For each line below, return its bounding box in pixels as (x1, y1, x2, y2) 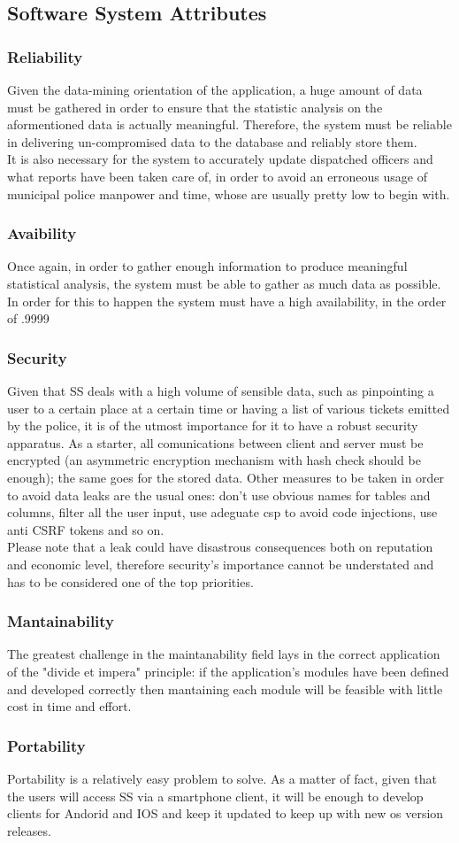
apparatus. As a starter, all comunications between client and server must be (7, 433, 424, 452)
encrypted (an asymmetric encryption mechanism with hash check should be (7, 451, 421, 469)
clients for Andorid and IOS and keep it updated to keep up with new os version (7, 804, 444, 823)
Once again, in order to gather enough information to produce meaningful (7, 257, 408, 275)
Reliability (7, 45, 83, 67)
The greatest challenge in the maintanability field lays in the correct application (7, 645, 440, 663)
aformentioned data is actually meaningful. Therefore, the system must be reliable (7, 115, 452, 134)
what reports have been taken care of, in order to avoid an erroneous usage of (7, 166, 427, 185)
